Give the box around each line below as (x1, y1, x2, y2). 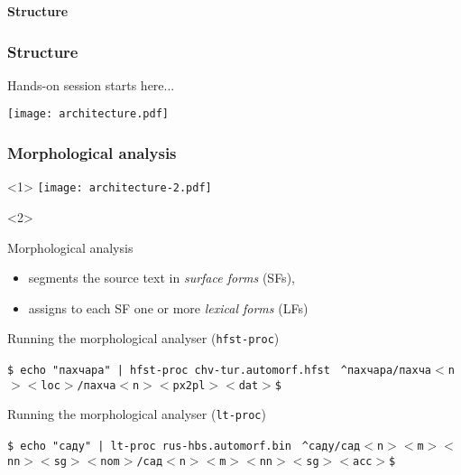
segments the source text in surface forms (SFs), (28, 268, 295, 287)
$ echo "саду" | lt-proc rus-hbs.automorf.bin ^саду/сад (7, 439, 361, 452)
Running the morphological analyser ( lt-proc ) (7, 405, 266, 424)
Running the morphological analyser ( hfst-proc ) (7, 329, 280, 348)
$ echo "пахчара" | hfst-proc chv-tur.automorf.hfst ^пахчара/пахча (7, 363, 432, 377)
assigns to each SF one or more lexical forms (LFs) (28, 298, 309, 317)
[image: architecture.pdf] (7, 107, 169, 121)
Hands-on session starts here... (7, 75, 175, 94)
